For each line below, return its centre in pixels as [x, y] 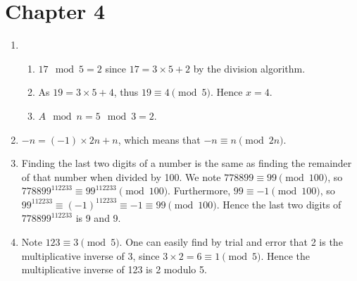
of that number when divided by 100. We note [121, 176]
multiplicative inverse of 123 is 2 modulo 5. [114, 269]
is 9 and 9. [98, 218]
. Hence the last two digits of [279, 204]
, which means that [159, 139]
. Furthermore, [199, 191]
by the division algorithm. [249, 68]
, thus [126, 92]
